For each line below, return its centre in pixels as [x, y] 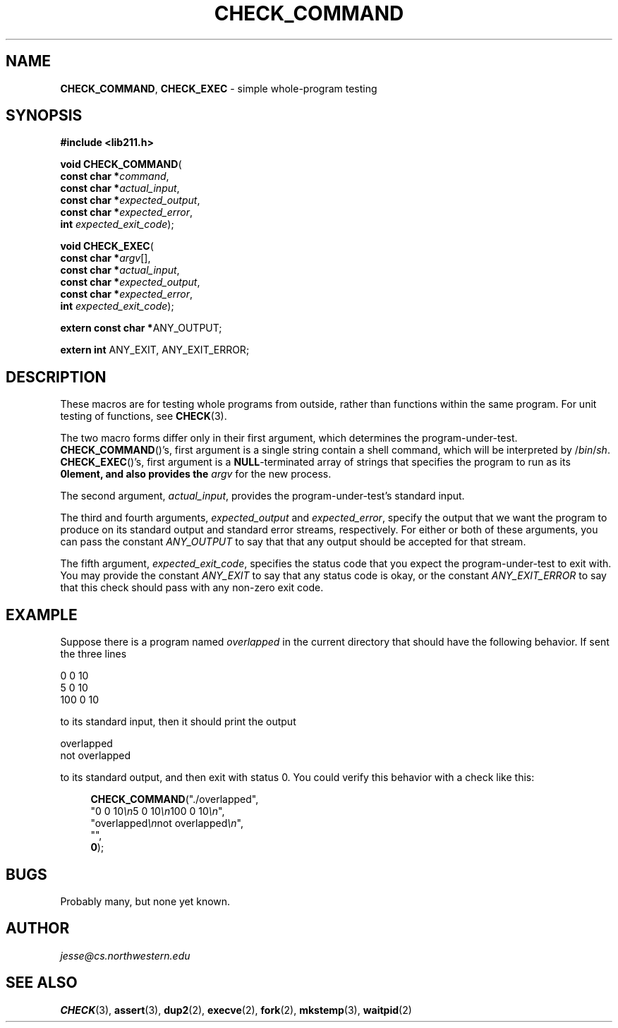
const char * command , [115, 176]
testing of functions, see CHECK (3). [144, 416]
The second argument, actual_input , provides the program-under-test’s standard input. [262, 496]
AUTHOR [38, 929]
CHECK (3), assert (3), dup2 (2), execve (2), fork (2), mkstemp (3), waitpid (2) [236, 1010]
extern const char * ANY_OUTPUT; [141, 328]
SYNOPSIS [44, 116]
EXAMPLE [42, 615]
